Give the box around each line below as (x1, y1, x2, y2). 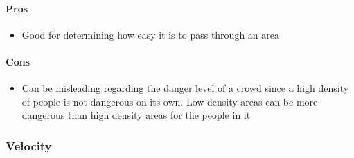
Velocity (6, 137, 52, 154)
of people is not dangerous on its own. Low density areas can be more (21, 94, 318, 108)
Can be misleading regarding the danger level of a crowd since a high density (21, 81, 349, 95)
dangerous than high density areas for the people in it (21, 108, 251, 122)
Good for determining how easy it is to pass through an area (21, 27, 279, 41)
